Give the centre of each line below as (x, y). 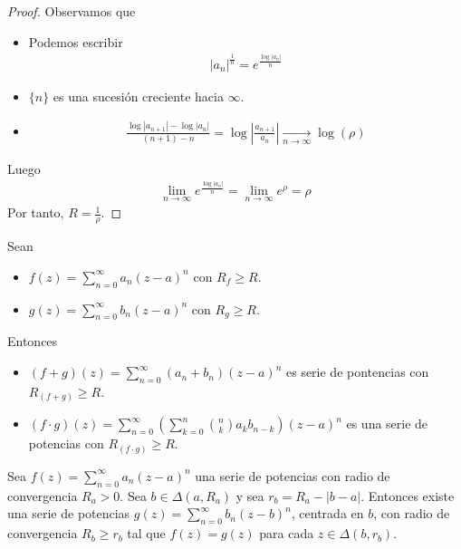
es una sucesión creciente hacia (138, 96)
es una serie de (387, 424)
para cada (287, 533)
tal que (146, 533)
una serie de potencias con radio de (293, 475)
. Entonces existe (408, 495)
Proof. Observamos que (72, 11)
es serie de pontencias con (357, 372)
